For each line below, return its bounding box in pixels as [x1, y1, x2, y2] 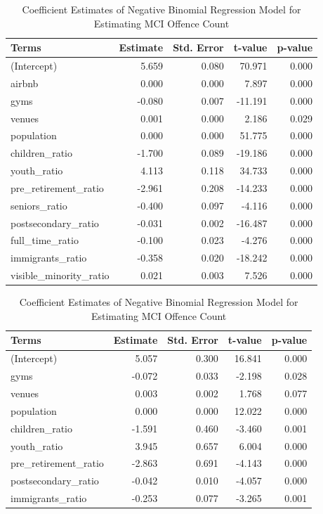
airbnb [11, 75, 39, 90]
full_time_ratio [11, 233, 79, 248]
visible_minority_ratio [11, 268, 110, 283]
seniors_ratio [11, 198, 67, 212]
